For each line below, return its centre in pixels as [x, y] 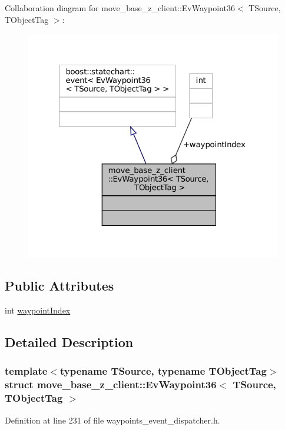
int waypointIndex [38, 310]
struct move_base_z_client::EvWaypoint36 [111, 384]
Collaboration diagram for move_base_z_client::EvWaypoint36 [120, 8]
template [26, 371]
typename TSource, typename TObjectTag [163, 371]
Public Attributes [59, 286]
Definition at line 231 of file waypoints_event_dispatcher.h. [112, 420]
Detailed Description [69, 342]
